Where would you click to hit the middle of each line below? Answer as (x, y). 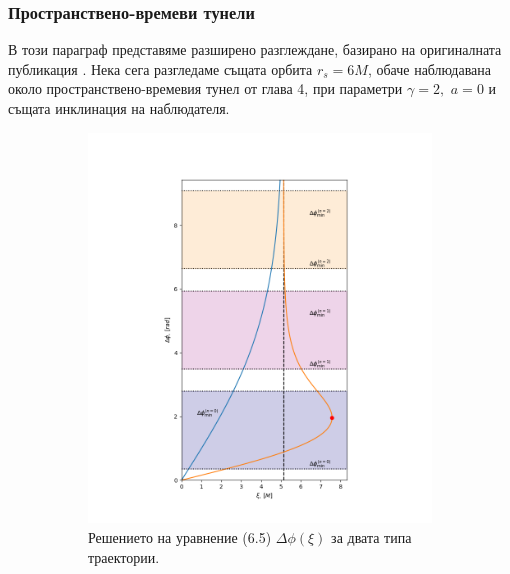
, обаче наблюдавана (429, 68)
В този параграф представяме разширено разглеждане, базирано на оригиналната (255, 49)
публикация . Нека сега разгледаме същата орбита (160, 68)
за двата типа (371, 536)
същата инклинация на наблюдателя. (119, 108)
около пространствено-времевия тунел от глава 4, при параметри (205, 88)
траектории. (124, 556)
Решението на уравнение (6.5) (180, 536)
